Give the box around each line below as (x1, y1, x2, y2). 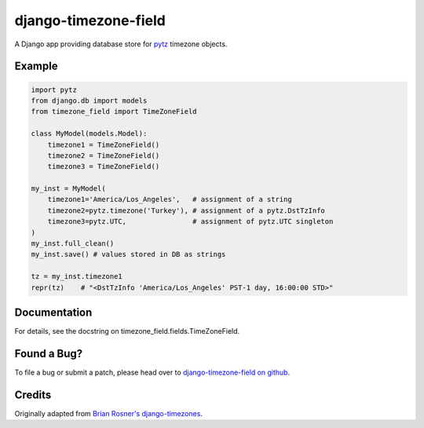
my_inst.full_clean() (31, 240, 115, 248)
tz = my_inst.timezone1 (31, 272, 123, 281)
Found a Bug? (14, 346, 83, 360)
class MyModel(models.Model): (31, 130, 148, 138)
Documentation (14, 305, 93, 319)
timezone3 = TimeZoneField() (47, 162, 160, 171)
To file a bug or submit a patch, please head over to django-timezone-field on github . (14, 368, 291, 377)
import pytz (31, 85, 78, 94)
